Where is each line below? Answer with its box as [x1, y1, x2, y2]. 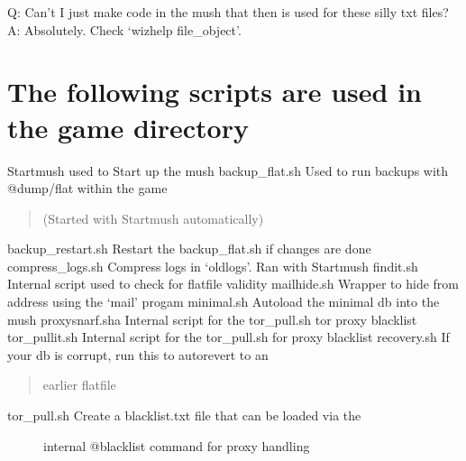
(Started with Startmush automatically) [42, 208, 264, 227]
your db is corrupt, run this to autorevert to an [7, 345, 269, 364]
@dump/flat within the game [7, 179, 168, 198]
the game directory [7, 108, 249, 145]
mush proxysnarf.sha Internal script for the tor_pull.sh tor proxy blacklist [7, 309, 417, 328]
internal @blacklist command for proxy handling [43, 436, 310, 455]
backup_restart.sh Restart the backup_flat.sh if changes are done [7, 239, 371, 258]
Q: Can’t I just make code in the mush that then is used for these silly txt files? [7, 3, 449, 21]
